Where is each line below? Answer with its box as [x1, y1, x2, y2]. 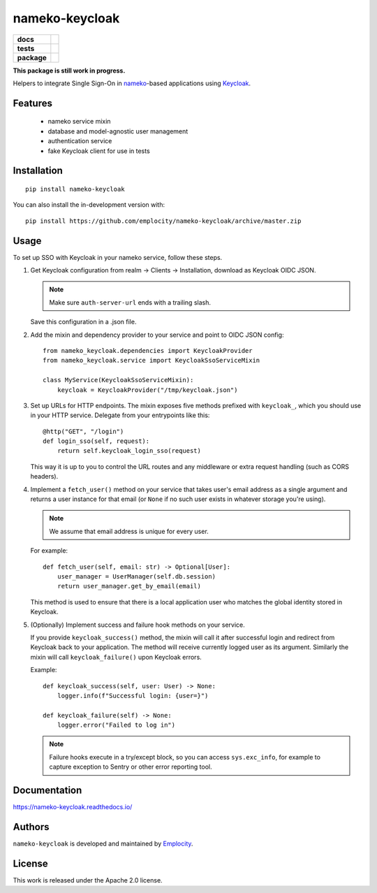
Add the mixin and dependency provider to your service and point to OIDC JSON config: [30, 331, 284, 339]
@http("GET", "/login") [43, 427, 124, 435]
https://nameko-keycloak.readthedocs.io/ [13, 803, 133, 811]
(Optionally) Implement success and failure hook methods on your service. [30, 620, 246, 629]
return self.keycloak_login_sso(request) [57, 447, 202, 455]
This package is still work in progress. [13, 66, 126, 75]
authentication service [47, 137, 112, 145]
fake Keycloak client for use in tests [47, 147, 150, 155]
